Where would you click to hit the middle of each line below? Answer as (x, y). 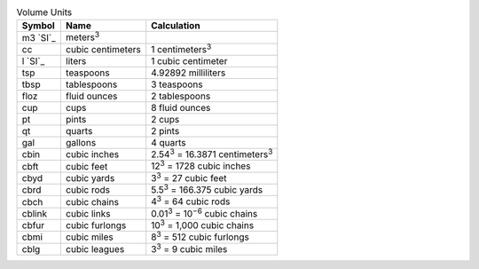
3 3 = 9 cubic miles (189, 248)
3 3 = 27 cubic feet (189, 177)
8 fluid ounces (181, 108)
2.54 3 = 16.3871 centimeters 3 (212, 154)
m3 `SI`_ (39, 37)
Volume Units (44, 12)
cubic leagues (95, 249)
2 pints (165, 131)
